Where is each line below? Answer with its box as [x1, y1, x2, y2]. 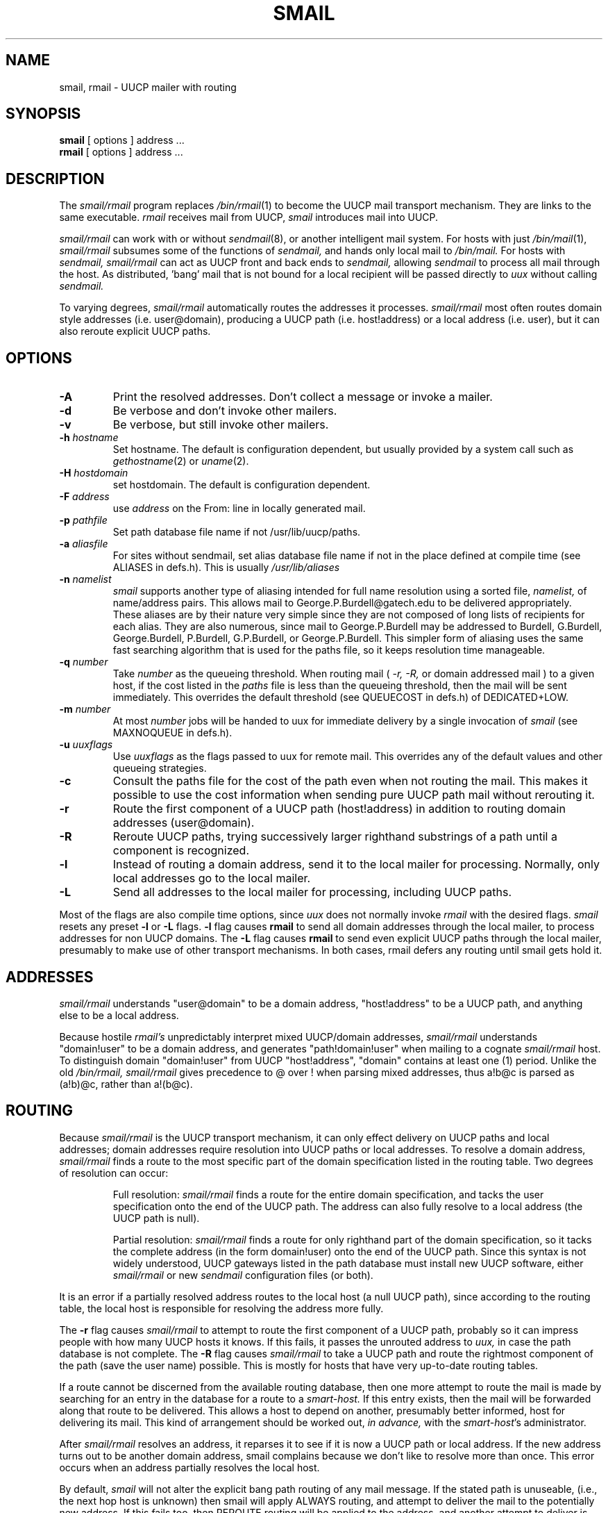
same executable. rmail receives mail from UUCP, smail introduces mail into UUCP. [59, 211, 439, 224]
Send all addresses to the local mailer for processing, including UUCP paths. [112, 885, 512, 900]
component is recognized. [112, 843, 250, 858]
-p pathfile [59, 514, 108, 527]
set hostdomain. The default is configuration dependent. [112, 479, 371, 491]
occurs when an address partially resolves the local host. [59, 1461, 320, 1473]
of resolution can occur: [59, 1166, 169, 1179]
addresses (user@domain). [112, 816, 255, 830]
